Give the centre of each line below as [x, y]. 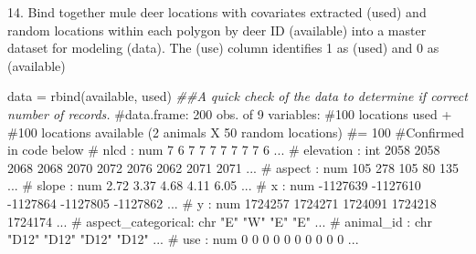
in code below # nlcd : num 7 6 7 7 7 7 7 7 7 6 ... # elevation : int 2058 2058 [224, 150]
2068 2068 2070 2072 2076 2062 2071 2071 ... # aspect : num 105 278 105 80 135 [233, 167]
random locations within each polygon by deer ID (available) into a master [217, 30]
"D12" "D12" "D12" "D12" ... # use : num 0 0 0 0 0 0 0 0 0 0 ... [183, 239]
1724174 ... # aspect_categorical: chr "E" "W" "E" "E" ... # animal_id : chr [220, 221]
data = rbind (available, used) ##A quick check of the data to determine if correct [238, 96]
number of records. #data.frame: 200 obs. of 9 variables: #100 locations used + [230, 113]
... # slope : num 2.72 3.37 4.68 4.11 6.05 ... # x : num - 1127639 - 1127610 [214, 185]
